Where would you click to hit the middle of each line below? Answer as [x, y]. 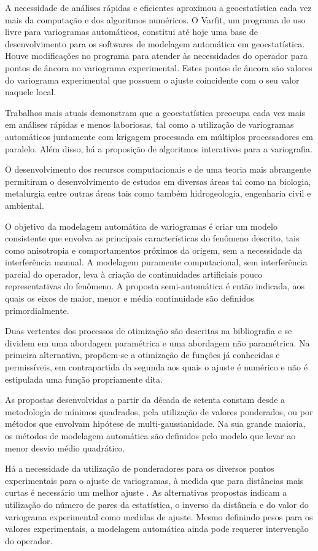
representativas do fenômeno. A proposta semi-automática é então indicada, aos [155, 286]
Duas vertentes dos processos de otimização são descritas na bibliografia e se [149, 331]
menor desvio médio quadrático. [65, 447]
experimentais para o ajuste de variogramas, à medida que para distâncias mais [154, 480]
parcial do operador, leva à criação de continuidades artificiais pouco [134, 274]
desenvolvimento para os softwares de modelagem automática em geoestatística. [155, 43]
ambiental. [25, 205]
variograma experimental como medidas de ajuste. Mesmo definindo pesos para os [159, 516]
